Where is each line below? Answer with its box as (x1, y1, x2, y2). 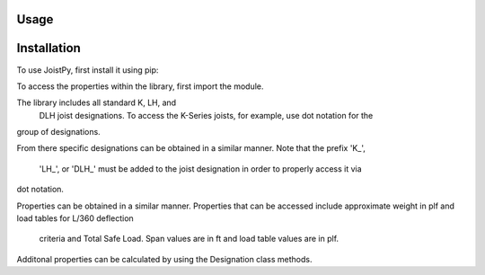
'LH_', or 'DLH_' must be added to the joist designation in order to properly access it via (39, 163, 363, 174)
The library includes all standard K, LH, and (16, 97, 177, 108)
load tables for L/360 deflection (16, 213, 134, 224)
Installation (16, 40, 81, 56)
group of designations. (16, 127, 101, 137)
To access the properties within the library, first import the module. (16, 81, 264, 92)
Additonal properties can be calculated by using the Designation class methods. (16, 253, 313, 264)
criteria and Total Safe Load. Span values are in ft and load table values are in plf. (39, 234, 339, 244)
